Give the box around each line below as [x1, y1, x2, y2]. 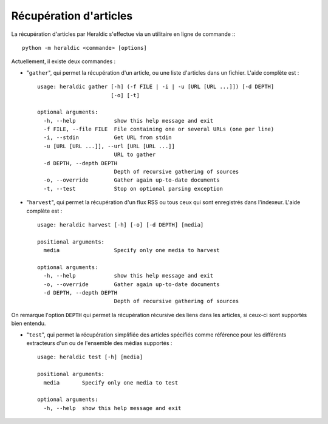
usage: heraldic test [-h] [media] [37, 354, 143, 361]
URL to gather [114, 151, 156, 158]
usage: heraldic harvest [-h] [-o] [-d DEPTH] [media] [37, 221, 204, 228]
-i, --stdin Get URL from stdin [43, 134, 173, 141]
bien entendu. [11, 320, 46, 327]
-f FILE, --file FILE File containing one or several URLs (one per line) [43, 126, 275, 133]
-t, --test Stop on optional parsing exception [43, 185, 223, 192]
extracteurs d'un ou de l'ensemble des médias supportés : [26, 340, 173, 347]
